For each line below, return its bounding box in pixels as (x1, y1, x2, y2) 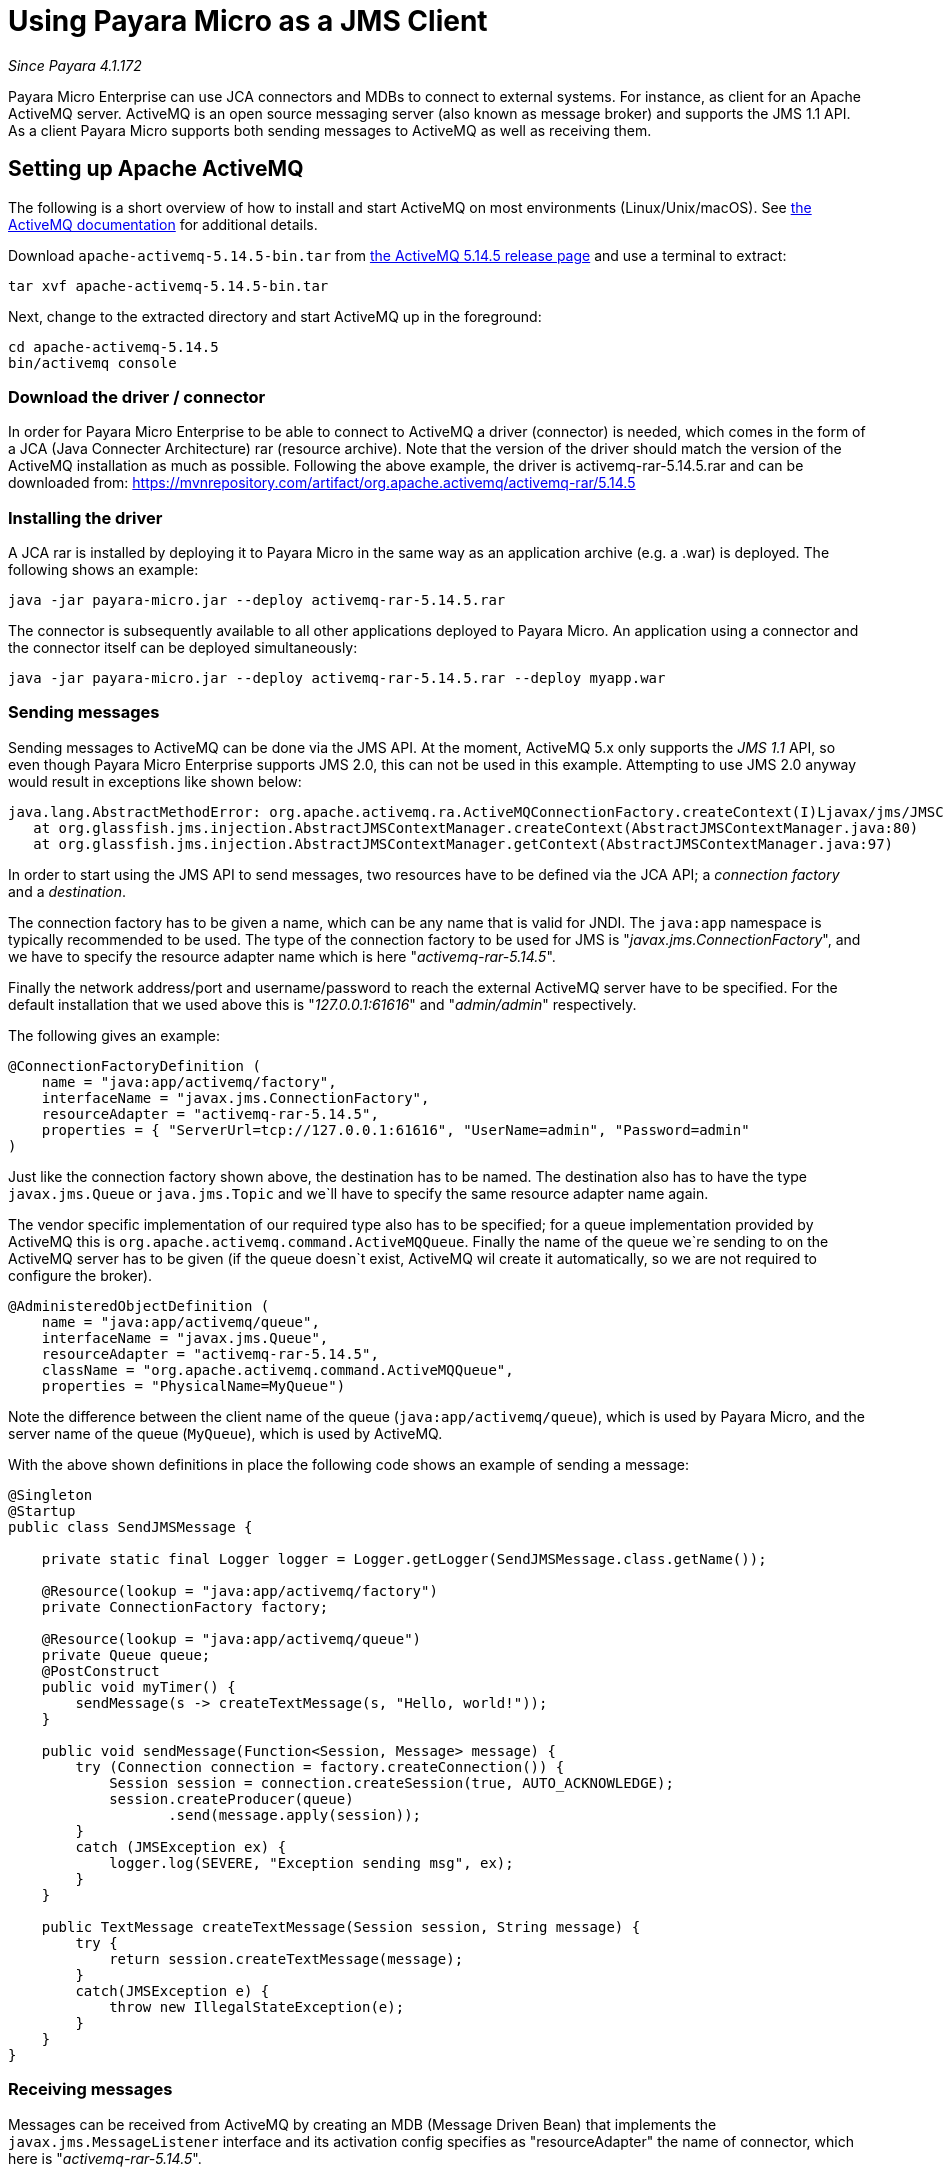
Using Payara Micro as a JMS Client (8, 4, 488, 38)
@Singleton (8, 1486, 93, 1503)
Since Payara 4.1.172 (8, 56, 142, 74)
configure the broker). (8, 1266, 153, 1284)
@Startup (8, 1502, 76, 1519)
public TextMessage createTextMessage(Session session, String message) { (41, 1918, 641, 1935)
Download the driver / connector (8, 386, 266, 407)
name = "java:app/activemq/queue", (41, 1313, 320, 1330)
